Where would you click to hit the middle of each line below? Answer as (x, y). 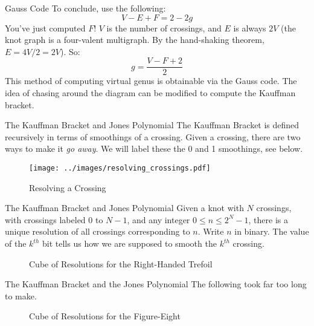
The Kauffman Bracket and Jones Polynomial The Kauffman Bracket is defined (152, 125)
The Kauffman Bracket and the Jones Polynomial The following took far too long (156, 284)
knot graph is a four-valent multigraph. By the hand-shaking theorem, (135, 40)
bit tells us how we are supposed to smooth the (130, 243)
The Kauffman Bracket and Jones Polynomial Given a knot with (124, 208)
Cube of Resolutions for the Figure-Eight (105, 316)
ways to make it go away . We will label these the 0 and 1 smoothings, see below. (154, 148)
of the (16, 243)
